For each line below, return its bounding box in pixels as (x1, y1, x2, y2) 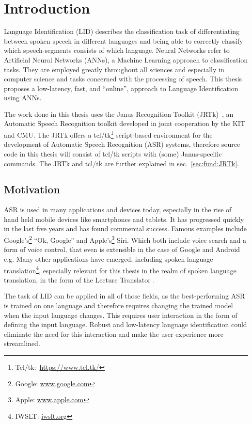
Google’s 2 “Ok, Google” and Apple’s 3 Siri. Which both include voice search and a (4, 234, 246, 245)
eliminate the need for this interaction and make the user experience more (4, 329, 223, 339)
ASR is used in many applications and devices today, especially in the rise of (4, 204, 232, 215)
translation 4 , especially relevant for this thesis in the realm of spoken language (4, 264, 236, 275)
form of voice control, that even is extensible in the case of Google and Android (4, 244, 240, 254)
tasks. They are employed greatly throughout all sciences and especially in (4, 64, 224, 74)
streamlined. (4, 338, 40, 348)
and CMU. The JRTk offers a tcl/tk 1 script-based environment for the (4, 128, 213, 140)
